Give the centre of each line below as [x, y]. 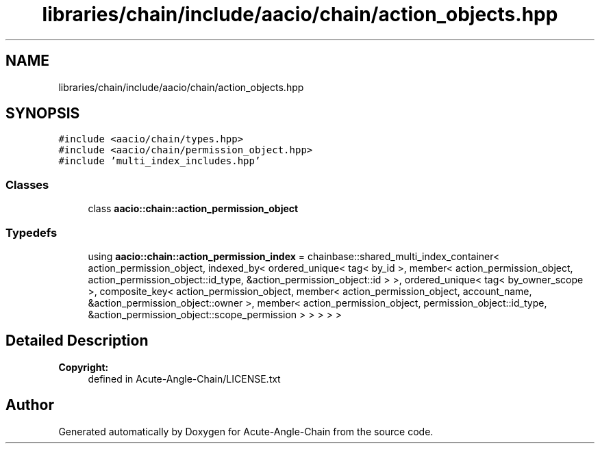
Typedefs [32, 232]
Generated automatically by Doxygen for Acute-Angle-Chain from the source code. [246, 431]
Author [30, 405]
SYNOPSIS [43, 114]
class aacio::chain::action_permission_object [193, 209]
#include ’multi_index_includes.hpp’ [160, 161]
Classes [27, 184]
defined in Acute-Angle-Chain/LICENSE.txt [184, 379]
